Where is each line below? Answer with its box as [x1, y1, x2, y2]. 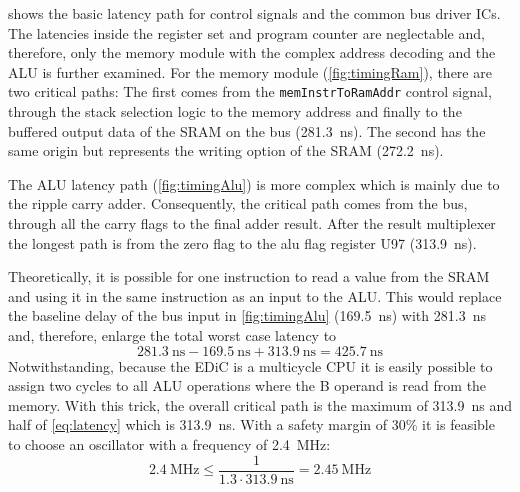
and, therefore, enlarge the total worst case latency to [8, 324, 337, 345]
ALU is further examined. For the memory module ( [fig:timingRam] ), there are [8, 61, 492, 82]
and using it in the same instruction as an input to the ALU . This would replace [8, 285, 502, 306]
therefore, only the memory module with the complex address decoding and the [8, 42, 496, 63]
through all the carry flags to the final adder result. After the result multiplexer [8, 213, 496, 233]
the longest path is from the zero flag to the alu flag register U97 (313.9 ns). [8, 232, 477, 253]
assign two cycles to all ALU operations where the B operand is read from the [8, 375, 487, 396]
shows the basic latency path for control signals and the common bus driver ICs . [8, 3, 501, 23]
